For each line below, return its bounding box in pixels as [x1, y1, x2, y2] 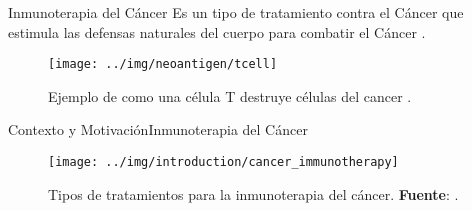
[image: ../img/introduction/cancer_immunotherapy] [48, 155, 399, 170]
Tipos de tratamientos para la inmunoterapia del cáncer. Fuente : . [48, 183, 459, 204]
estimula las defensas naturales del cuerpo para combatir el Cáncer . [8, 21, 426, 42]
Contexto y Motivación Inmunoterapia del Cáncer [8, 119, 308, 140]
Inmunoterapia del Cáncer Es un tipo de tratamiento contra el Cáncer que [8, 2, 464, 22]
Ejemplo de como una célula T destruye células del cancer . [48, 85, 412, 106]
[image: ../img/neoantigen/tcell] [48, 57, 278, 72]
